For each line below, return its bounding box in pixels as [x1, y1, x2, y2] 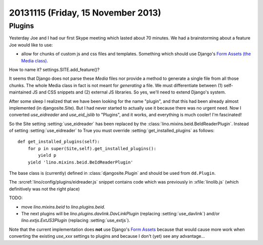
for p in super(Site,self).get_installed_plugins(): [27, 146, 157, 151]
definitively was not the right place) [9, 186, 80, 192]
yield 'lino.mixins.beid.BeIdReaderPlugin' [27, 159, 133, 165]
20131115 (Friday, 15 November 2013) [9, 7, 162, 18]
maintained [9, 89, 32, 95]
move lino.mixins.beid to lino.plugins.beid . [21, 204, 106, 209]
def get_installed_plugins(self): [18, 139, 100, 145]
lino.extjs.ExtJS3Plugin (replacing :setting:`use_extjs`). [21, 217, 131, 224]
